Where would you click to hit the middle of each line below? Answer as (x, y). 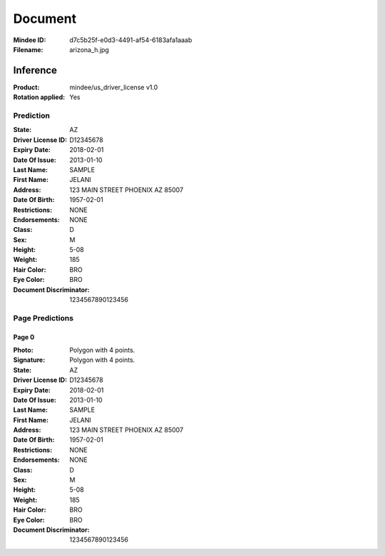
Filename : (28, 49)
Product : (26, 87)
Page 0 (24, 337)
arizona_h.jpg (89, 49)
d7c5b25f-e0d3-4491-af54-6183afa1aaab (131, 40)
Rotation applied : (39, 97)
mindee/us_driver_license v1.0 (114, 87)
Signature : (29, 360)
